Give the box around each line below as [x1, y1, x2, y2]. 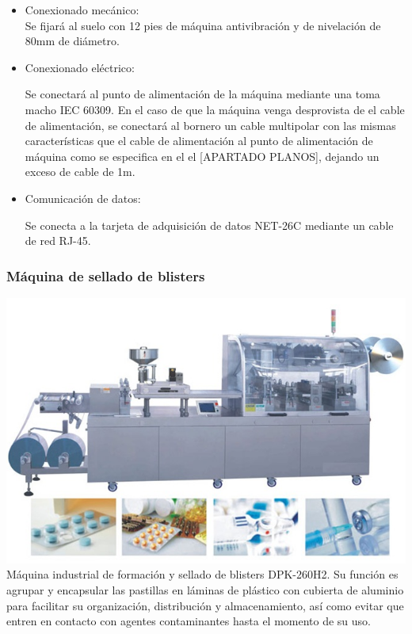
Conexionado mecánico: [25, 2, 139, 17]
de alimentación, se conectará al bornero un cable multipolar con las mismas [25, 116, 396, 133]
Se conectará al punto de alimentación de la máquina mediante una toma [25, 86, 380, 102]
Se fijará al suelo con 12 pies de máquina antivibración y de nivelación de [25, 17, 381, 33]
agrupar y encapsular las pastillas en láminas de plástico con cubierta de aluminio [6, 582, 404, 598]
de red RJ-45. [25, 232, 91, 249]
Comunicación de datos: [25, 189, 141, 206]
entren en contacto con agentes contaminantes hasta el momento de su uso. [6, 613, 372, 629]
